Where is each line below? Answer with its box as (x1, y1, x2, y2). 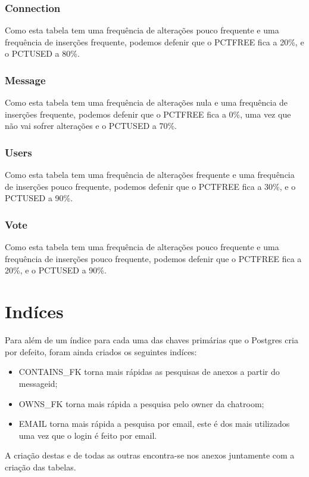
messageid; (18, 377, 58, 389)
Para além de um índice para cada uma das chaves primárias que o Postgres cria (5, 334, 298, 346)
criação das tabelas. (5, 460, 76, 473)
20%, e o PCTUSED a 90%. (5, 264, 107, 276)
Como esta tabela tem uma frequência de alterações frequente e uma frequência (5, 168, 295, 181)
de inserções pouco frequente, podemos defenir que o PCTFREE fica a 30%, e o (5, 180, 296, 192)
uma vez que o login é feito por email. (18, 429, 157, 441)
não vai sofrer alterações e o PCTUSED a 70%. (5, 119, 177, 132)
